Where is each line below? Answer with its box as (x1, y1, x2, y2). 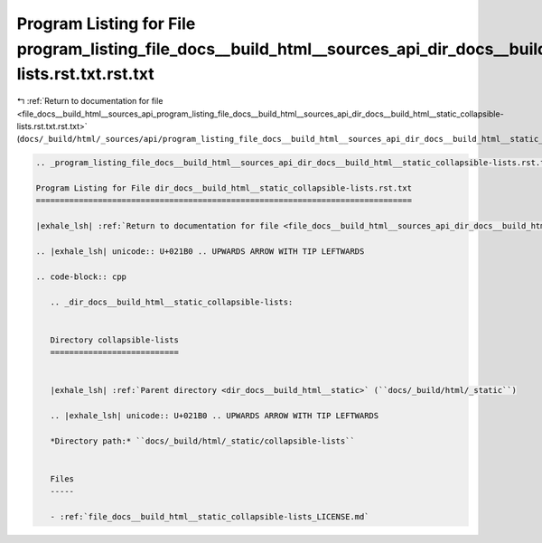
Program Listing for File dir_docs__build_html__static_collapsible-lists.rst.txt (35, 183, 413, 193)
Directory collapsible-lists (50, 334, 180, 345)
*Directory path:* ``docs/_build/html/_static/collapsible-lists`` (50, 435, 356, 446)
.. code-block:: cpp (35, 271, 126, 282)
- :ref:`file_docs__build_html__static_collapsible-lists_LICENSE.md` (50, 511, 369, 522)
